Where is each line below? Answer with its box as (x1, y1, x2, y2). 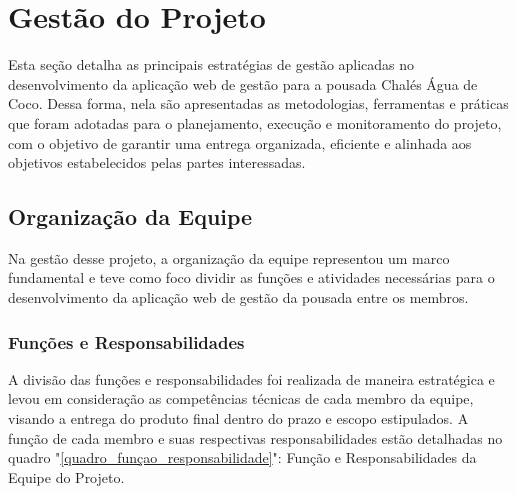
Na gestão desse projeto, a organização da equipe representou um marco (8, 247, 450, 268)
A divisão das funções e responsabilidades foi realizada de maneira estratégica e (8, 368, 495, 389)
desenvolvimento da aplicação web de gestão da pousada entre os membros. (8, 287, 469, 308)
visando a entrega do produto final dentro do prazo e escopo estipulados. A (8, 408, 469, 429)
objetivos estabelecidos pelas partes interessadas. (8, 152, 306, 173)
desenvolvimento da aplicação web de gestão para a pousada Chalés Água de (8, 73, 478, 94)
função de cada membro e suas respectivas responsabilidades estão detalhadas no (8, 427, 503, 448)
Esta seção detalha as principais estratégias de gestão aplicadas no (8, 54, 415, 75)
